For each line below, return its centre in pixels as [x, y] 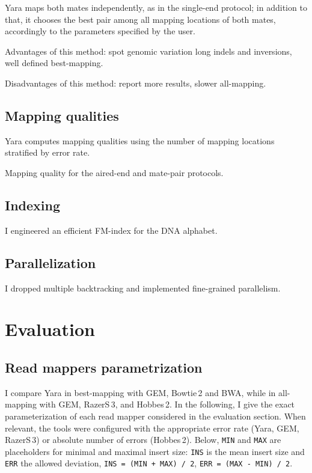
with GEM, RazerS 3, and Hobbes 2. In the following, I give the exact [167, 404]
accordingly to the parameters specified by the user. [100, 31]
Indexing [33, 205]
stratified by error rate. [47, 152]
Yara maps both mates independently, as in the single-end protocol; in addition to [156, 7]
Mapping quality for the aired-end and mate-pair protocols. [114, 172]
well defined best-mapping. [54, 63]
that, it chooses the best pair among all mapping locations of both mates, [140, 19]
